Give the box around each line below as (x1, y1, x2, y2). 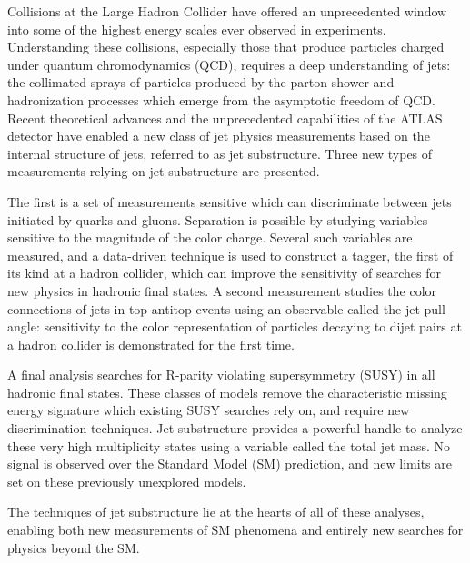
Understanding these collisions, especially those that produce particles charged (7, 37, 445, 56)
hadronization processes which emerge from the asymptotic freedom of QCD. (7, 90, 435, 109)
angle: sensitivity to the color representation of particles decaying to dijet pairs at (7, 317, 462, 336)
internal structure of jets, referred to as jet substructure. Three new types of (7, 143, 433, 163)
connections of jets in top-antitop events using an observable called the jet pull (7, 299, 445, 318)
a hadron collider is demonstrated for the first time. (7, 334, 295, 353)
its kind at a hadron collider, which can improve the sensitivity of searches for (7, 263, 441, 282)
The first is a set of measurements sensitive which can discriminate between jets (7, 192, 452, 211)
